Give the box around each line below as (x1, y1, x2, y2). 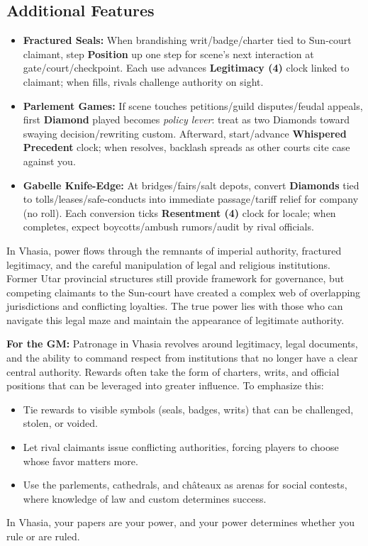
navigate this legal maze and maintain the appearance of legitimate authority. (6, 312, 345, 327)
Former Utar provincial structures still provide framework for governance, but (6, 271, 345, 286)
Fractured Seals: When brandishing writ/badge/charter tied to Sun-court (23, 33, 352, 48)
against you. (23, 153, 76, 168)
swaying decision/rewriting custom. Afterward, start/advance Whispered (23, 126, 347, 140)
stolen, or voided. (23, 416, 98, 430)
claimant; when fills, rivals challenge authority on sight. (23, 74, 264, 89)
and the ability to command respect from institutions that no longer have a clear (6, 350, 358, 365)
